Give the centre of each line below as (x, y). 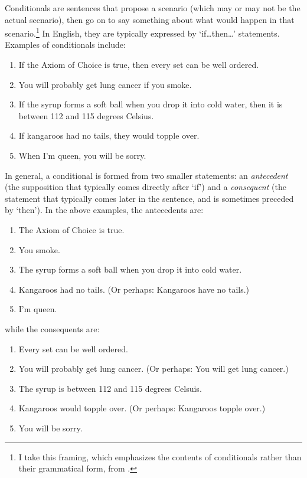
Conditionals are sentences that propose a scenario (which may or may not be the (153, 8)
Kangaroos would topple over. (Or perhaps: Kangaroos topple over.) (142, 408)
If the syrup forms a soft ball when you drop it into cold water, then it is (151, 104)
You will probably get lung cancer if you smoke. (105, 84)
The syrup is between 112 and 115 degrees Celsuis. (110, 388)
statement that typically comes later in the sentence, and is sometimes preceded (149, 198)
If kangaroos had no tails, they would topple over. (109, 135)
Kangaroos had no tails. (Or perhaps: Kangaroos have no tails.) (134, 289)
